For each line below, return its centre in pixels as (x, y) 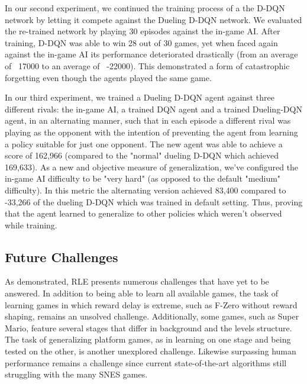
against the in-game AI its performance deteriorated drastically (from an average (151, 54)
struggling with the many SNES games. (76, 374)
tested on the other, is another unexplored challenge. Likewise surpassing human (151, 351)
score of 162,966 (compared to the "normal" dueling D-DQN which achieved (142, 155)
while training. (31, 225)
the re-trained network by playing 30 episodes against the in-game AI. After (143, 31)
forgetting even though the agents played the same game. (108, 77)
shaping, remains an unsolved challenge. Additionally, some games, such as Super (152, 316)
